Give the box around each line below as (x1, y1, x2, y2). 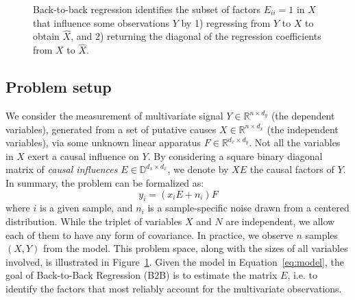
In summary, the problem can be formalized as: (5, 175, 204, 189)
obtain (33, 29, 60, 43)
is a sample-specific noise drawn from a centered (147, 200, 350, 215)
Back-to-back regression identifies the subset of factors (33, 2, 261, 16)
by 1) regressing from (181, 15, 271, 30)
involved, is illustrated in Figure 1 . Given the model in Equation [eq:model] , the (5, 254, 344, 268)
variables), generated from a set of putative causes (5, 122, 217, 136)
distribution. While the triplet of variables (5, 214, 182, 228)
